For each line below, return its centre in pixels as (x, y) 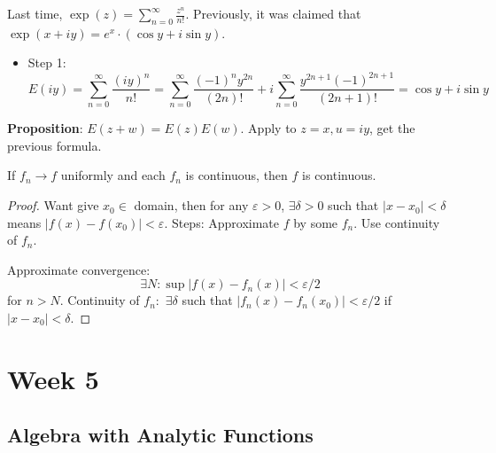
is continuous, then (236, 175)
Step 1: (47, 62)
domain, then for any (191, 205)
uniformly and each (113, 175)
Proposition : (45, 128)
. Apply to (268, 128)
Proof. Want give (53, 205)
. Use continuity (397, 222)
